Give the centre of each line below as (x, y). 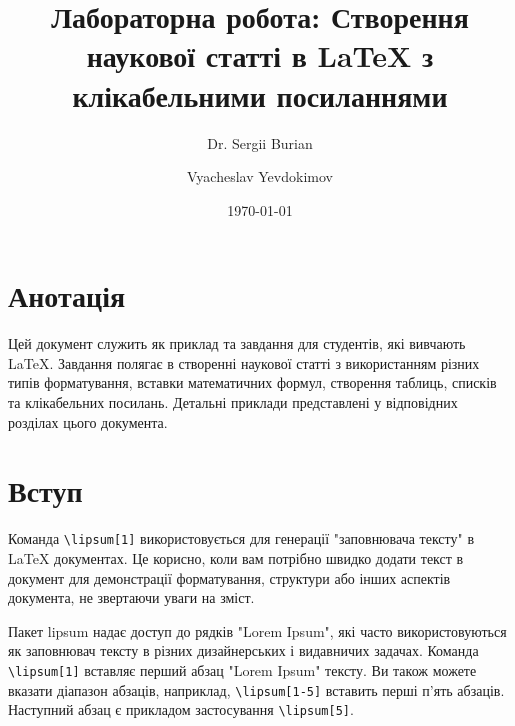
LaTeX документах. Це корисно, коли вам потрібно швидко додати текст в (236, 557)
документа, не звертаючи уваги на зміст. (131, 597)
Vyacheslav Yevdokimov (260, 176)
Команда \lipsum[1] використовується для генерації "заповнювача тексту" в (241, 538)
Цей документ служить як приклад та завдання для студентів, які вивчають (237, 343)
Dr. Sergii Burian (260, 142)
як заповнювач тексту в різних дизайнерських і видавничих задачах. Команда (243, 650)
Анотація (67, 295)
